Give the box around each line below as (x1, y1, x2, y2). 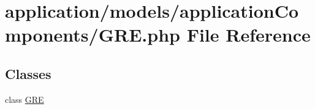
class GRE (5, 92, 44, 105)
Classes (5, 64, 51, 83)
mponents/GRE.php (5, 22, 180, 47)
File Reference (186, 22, 311, 47)
